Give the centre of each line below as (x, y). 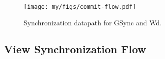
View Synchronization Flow (75, 49)
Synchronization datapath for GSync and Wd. (93, 22)
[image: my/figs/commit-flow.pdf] (80, 7)
